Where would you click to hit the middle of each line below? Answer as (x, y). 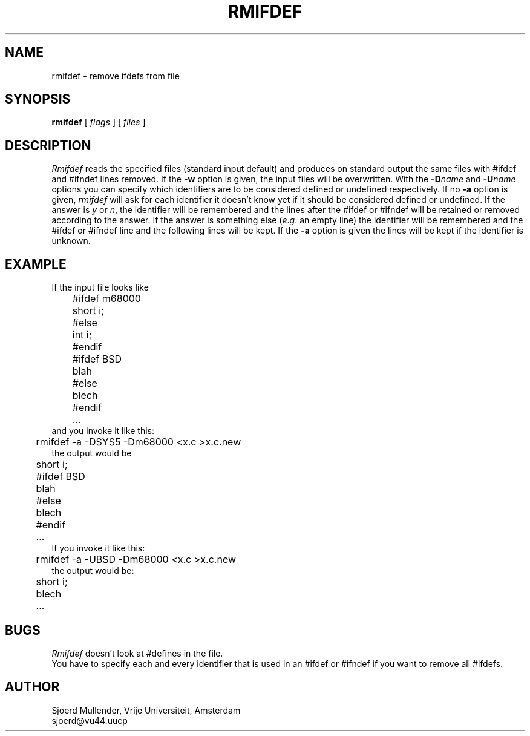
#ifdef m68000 (106, 299)
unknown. (71, 241)
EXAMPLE (36, 264)
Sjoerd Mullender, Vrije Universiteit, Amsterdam (146, 710)
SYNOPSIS (38, 99)
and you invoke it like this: (103, 431)
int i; (82, 335)
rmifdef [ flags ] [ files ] (99, 122)
